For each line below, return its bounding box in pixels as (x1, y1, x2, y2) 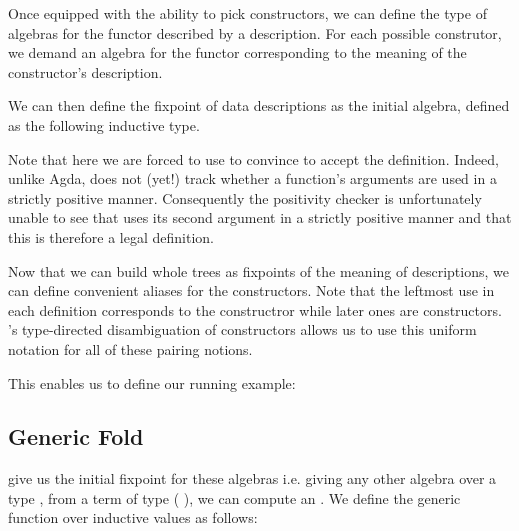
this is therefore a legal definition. (8, 226, 214, 247)
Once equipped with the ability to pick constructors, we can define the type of (8, 3, 487, 23)
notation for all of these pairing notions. (8, 338, 253, 359)
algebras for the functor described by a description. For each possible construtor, (8, 22, 502, 43)
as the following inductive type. (8, 114, 200, 135)
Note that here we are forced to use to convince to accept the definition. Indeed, (8, 148, 499, 169)
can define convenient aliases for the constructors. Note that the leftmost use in (8, 280, 495, 301)
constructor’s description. (8, 61, 163, 82)
